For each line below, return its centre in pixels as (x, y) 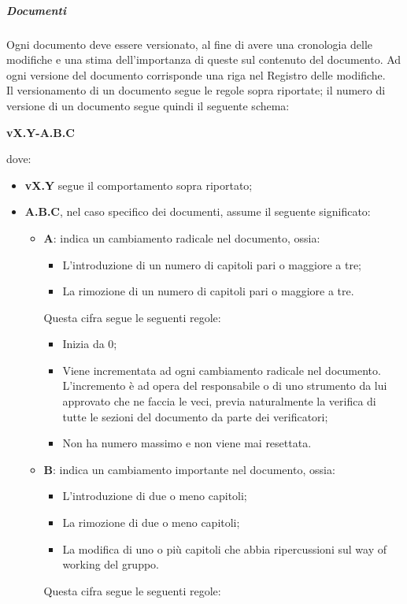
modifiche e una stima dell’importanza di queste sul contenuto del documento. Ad (204, 59)
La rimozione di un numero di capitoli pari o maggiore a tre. (208, 291)
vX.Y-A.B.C (41, 132)
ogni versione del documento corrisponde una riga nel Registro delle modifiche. (196, 74)
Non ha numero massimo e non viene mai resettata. (187, 443)
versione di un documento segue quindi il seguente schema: (148, 105)
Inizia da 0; (90, 344)
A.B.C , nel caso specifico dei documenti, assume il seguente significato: (198, 211)
